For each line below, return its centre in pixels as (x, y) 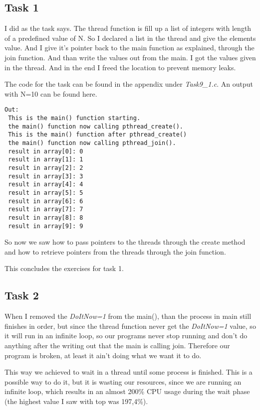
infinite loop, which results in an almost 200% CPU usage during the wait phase (127, 391)
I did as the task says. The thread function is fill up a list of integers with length (128, 28)
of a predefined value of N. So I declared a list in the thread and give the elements (130, 38)
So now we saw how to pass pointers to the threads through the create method (125, 242)
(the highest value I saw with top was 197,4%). (76, 401)
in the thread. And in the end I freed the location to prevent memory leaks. (120, 67)
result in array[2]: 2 (46, 168)
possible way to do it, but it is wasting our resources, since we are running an (123, 381)
